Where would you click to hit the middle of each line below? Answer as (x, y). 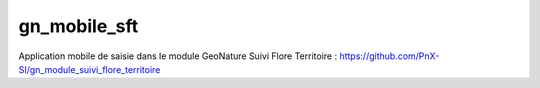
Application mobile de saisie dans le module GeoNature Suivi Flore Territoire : (178, 56)
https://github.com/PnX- (389, 56)
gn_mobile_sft (78, 26)
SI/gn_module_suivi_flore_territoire (89, 69)
